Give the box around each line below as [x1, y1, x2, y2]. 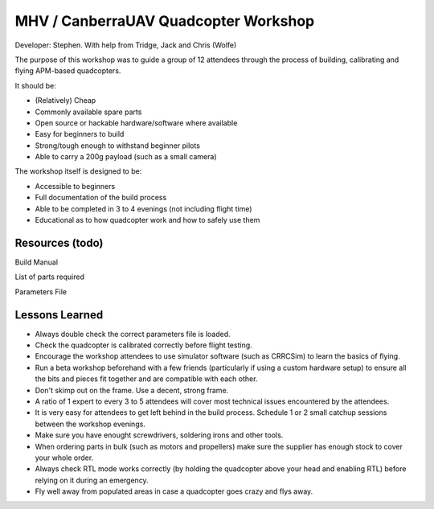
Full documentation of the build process [35, 193, 167, 203]
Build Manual [14, 257, 59, 267]
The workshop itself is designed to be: [14, 166, 142, 176]
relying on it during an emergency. [35, 475, 149, 485]
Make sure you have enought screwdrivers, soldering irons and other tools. [35, 430, 284, 440]
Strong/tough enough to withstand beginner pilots [35, 141, 201, 150]
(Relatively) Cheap [35, 96, 96, 105]
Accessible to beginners [35, 181, 116, 191]
